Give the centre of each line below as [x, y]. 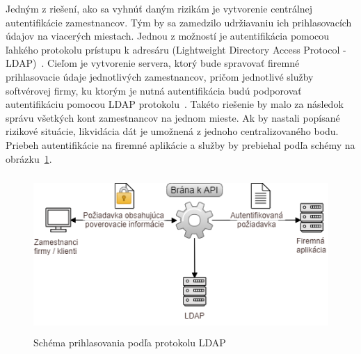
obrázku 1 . [29, 158]
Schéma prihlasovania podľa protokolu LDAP [130, 343]
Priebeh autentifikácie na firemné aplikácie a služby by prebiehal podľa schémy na [180, 144]
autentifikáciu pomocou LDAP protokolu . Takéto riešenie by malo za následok [175, 104]
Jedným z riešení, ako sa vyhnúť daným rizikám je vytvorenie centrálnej [159, 8]
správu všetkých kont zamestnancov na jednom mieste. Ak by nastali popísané [173, 117]
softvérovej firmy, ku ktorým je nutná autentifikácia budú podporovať [154, 90]
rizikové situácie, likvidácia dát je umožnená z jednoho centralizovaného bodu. [172, 131]
